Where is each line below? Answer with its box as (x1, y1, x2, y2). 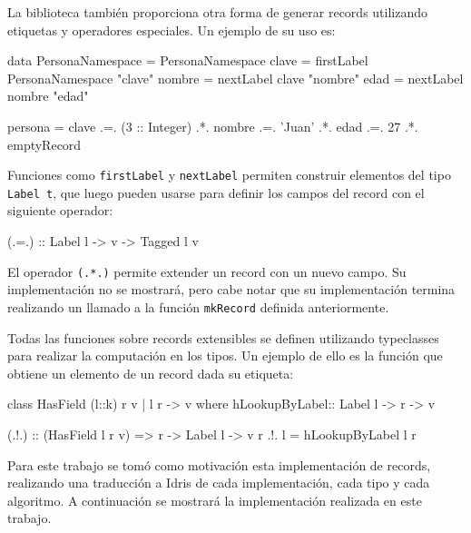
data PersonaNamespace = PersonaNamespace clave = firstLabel (7, 51, 368, 70)
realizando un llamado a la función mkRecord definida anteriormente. (7, 297, 389, 316)
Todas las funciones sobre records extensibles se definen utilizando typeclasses (7, 328, 439, 347)
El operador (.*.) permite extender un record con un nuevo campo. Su (7, 262, 407, 281)
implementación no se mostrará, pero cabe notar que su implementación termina (7, 280, 456, 299)
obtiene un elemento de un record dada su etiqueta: (7, 363, 294, 382)
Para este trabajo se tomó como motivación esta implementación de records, (7, 455, 431, 474)
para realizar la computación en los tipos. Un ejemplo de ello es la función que (7, 346, 443, 365)
